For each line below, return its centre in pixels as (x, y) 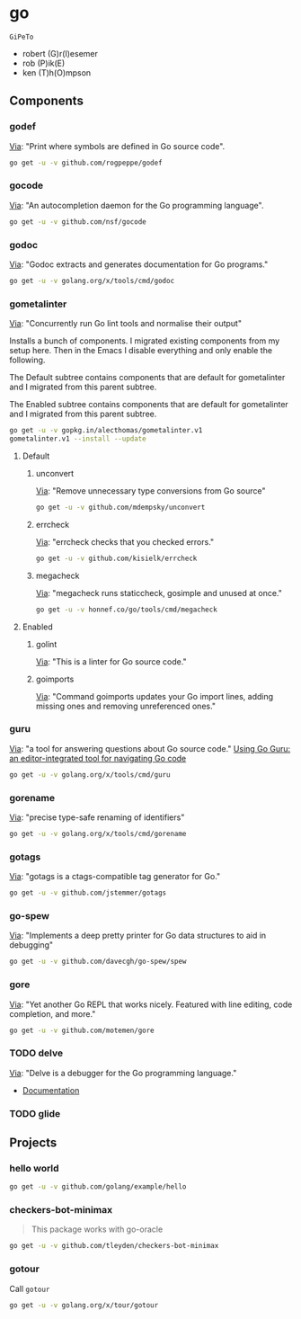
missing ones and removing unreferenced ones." (126, 706)
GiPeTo (22, 37)
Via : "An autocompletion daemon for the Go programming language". (137, 205)
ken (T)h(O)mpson (57, 72)
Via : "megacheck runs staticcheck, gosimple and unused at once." (159, 593)
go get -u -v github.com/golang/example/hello (98, 1187)
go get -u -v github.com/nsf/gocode (78, 222)
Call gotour (30, 1288)
